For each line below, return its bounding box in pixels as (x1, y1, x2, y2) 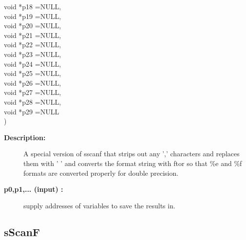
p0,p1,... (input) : (4, 184, 63, 194)
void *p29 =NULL (4, 106, 59, 116)
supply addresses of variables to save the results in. (23, 200, 175, 210)
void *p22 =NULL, (4, 39, 61, 50)
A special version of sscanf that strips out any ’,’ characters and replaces (23, 148, 240, 159)
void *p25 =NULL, (4, 68, 61, 78)
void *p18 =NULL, (4, 1, 61, 11)
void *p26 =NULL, (4, 77, 61, 88)
